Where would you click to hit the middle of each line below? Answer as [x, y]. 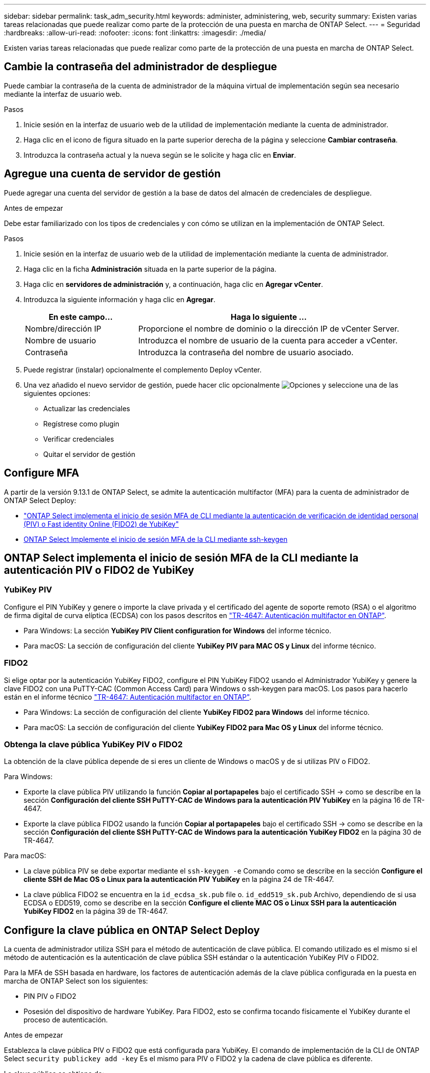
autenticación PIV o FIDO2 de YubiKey [99, 570]
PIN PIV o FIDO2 [50, 996]
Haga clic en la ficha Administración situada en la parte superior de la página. [150, 269]
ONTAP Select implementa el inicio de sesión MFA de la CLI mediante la [181, 558]
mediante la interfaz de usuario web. [63, 94]
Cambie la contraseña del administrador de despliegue [141, 67]
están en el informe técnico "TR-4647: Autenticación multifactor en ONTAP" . [128, 697]
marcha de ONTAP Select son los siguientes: [76, 981]
